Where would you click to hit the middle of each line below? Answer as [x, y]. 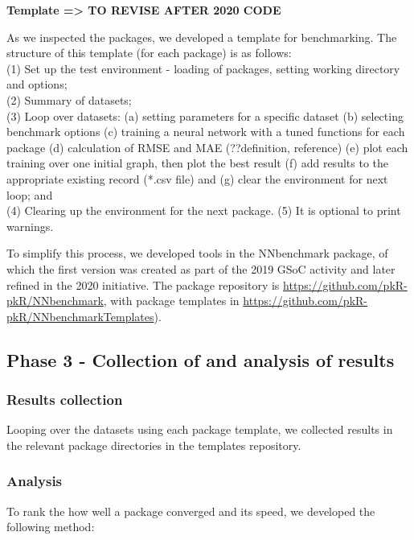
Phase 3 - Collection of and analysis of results [201, 359]
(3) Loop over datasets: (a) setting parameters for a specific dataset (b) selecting [205, 115]
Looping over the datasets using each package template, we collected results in [200, 429]
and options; [37, 84]
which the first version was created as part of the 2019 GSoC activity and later [201, 268]
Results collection [65, 399]
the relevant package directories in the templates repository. [154, 445]
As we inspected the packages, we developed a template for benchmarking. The [202, 37]
